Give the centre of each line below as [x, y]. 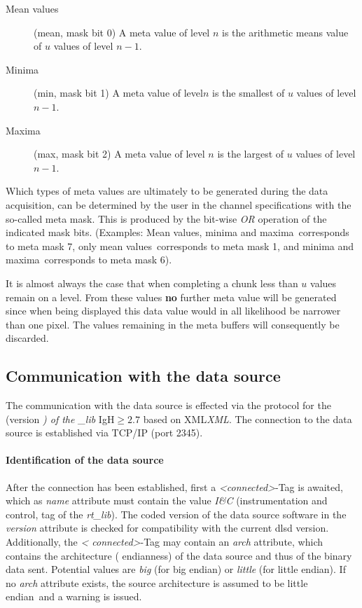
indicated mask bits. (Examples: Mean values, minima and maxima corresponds [177, 232]
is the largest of [251, 154]
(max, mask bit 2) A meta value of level [119, 154]
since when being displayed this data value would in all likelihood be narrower [173, 311]
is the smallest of [249, 93]
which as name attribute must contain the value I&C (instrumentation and [167, 500]
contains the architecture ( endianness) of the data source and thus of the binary [179, 555]
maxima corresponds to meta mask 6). [89, 260]
